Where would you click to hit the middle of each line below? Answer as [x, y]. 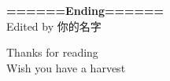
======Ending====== [85, 10]
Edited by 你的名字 [54, 26]
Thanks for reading [52, 52]
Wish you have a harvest [66, 67]
